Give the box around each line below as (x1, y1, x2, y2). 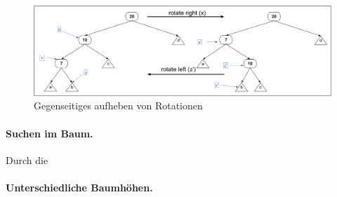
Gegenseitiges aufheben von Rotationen (34, 98, 203, 113)
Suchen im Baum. (6, 125, 93, 140)
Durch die (6, 152, 48, 167)
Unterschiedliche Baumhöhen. (6, 179, 153, 194)
